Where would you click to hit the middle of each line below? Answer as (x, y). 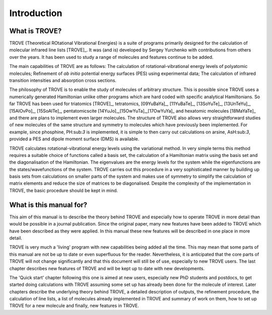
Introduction (36, 13)
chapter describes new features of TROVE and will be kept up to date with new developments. (107, 268)
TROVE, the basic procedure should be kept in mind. (64, 190)
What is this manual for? (48, 205)
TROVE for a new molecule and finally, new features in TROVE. (74, 306)
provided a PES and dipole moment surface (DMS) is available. (74, 139)
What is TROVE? (36, 31)
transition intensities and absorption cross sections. (63, 81)
